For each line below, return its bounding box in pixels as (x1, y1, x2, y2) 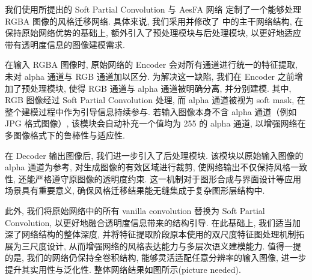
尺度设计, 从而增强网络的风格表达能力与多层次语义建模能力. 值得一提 (29, 239, 302, 252)
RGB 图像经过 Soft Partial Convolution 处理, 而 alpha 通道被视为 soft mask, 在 (5, 94, 305, 106)
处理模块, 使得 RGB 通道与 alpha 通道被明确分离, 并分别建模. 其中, (29, 82, 292, 94)
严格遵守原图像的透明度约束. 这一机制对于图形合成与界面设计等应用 (35, 172, 302, 185)
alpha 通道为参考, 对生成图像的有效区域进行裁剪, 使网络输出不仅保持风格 (5, 161, 291, 173)
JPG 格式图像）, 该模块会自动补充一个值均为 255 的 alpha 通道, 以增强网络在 (5, 117, 306, 130)
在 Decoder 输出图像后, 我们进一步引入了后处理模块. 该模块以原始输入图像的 (5, 149, 304, 161)
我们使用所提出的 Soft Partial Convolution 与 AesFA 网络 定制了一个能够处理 (5, 3, 302, 15)
